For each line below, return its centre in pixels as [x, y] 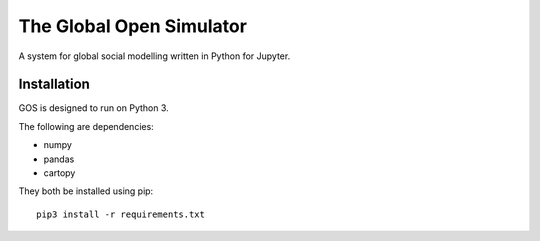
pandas [59, 159]
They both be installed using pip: [86, 191]
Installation [54, 84]
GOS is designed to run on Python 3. [93, 108]
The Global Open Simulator [132, 26]
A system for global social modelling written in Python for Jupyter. [154, 56]
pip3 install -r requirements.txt [120, 214]
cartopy [59, 173]
